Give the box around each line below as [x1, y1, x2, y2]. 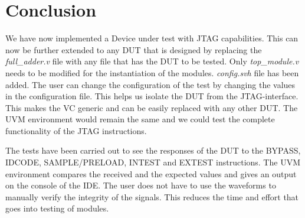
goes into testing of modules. [5, 202, 109, 214]
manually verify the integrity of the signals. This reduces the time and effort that [5, 190, 299, 203]
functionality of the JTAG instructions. [5, 124, 147, 136]
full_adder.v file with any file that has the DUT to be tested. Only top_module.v [5, 55, 299, 67]
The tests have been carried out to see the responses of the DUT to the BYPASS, [5, 144, 301, 157]
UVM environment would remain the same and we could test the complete [5, 113, 275, 125]
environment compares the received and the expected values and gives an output [5, 167, 297, 180]
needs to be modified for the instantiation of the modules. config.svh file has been [5, 66, 299, 79]
